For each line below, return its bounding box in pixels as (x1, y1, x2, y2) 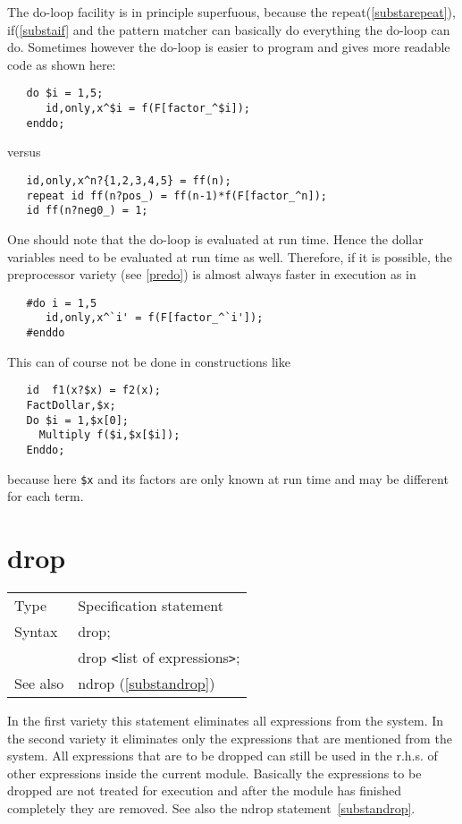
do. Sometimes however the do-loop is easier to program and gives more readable (7, 38, 450, 56)
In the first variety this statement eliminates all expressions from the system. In (7, 710, 444, 729)
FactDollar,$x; (26, 398, 116, 412)
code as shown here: (7, 55, 116, 73)
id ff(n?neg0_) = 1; (26, 204, 148, 217)
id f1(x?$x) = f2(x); (26, 384, 161, 397)
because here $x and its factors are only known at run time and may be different (7, 469, 449, 488)
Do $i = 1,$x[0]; (26, 413, 130, 427)
